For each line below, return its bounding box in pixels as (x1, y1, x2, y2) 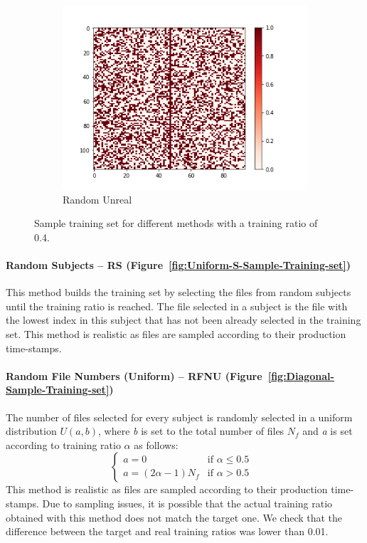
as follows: (134, 437, 179, 452)
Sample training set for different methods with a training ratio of (34, 216, 318, 231)
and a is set (302, 423, 353, 438)
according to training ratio (6, 437, 121, 452)
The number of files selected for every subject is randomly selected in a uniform (6, 409, 353, 424)
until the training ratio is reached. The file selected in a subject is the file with (6, 298, 348, 313)
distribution (6, 423, 57, 438)
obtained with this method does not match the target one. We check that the (6, 510, 343, 524)
